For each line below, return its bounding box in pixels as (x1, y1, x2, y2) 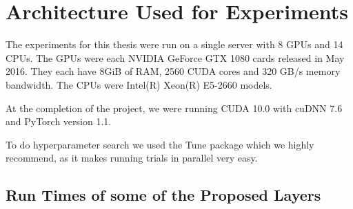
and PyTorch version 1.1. (6, 114, 112, 129)
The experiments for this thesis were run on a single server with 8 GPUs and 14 (6, 37, 343, 52)
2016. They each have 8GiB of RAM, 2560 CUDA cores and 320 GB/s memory (6, 64, 341, 78)
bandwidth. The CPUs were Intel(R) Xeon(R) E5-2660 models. (6, 77, 272, 91)
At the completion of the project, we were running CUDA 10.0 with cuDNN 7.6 (6, 100, 343, 115)
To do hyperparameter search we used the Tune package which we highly (6, 137, 314, 151)
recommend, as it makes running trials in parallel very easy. (6, 151, 258, 165)
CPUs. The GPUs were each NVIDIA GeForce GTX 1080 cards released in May (6, 50, 345, 65)
